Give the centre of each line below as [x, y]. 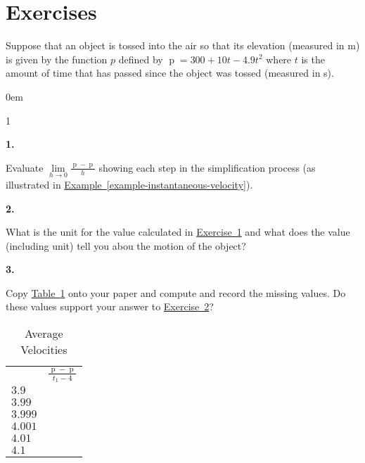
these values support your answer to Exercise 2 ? [110, 306]
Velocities [44, 350]
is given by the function [57, 59]
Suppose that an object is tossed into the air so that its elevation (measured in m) [183, 45]
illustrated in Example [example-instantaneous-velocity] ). [129, 184]
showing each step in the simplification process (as [207, 167]
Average [44, 334]
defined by [141, 59]
